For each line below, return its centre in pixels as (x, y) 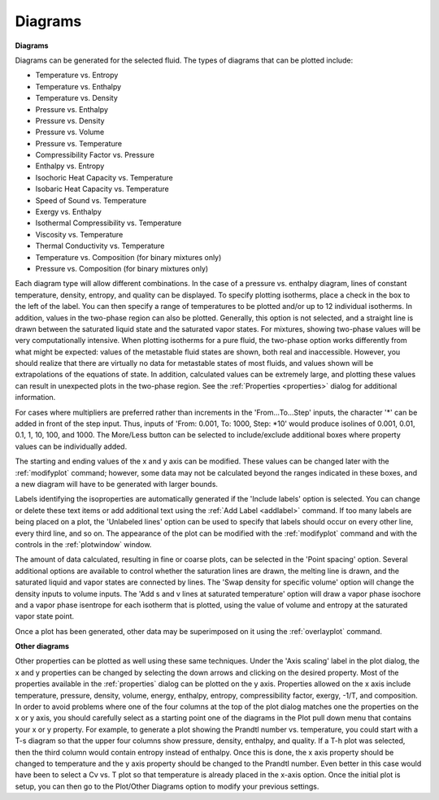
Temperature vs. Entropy (77, 75)
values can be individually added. (71, 446)
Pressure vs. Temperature (78, 143)
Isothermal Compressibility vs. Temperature (109, 223)
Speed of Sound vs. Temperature (91, 200)
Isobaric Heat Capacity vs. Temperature (102, 189)
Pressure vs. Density (70, 120)
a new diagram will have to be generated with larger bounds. (117, 484)
